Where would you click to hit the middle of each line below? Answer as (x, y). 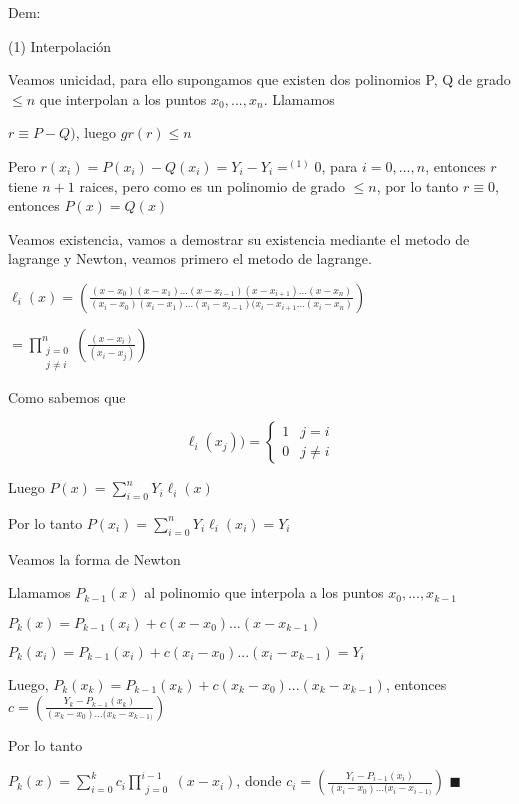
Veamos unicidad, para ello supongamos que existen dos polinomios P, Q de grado (259, 79)
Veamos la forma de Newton (94, 558)
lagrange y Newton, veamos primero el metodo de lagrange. (190, 258)
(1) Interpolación (60, 45)
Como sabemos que (67, 396)
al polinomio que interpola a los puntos (264, 592)
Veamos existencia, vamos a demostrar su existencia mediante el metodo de (239, 238)
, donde (259, 780)
